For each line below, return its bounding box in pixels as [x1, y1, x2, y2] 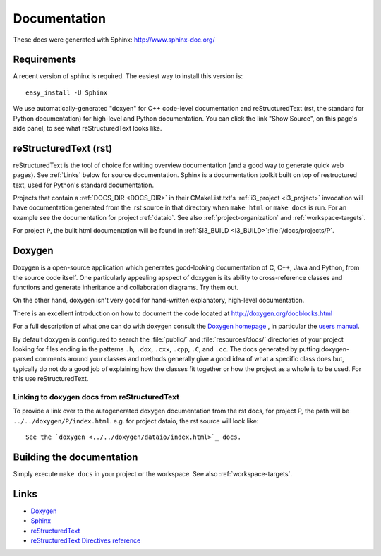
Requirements [13, 54, 77, 66]
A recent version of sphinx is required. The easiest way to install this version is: [13, 72, 243, 80]
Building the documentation [13, 451, 138, 463]
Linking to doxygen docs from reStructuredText [13, 392, 180, 401]
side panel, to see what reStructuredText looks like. [13, 124, 162, 133]
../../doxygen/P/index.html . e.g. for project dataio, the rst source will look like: [13, 416, 259, 425]
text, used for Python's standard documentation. [13, 181, 155, 189]
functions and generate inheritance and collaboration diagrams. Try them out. [13, 283, 239, 291]
